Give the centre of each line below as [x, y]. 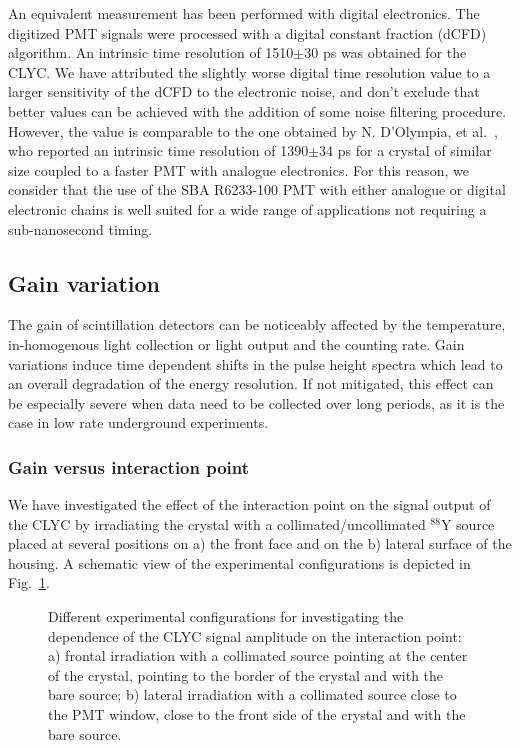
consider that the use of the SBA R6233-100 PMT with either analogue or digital [257, 189]
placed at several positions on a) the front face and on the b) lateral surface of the [260, 543]
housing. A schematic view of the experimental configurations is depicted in [239, 562]
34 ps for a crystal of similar [405, 150]
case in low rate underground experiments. [138, 422]
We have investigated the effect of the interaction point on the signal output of [249, 504]
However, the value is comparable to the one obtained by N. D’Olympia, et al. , [253, 130]
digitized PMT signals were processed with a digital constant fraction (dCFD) [247, 32]
